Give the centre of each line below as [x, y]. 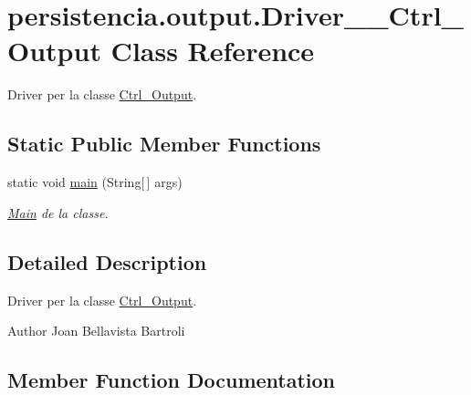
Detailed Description [107, 261]
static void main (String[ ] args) [95, 182]
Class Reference [213, 51]
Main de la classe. [58, 212]
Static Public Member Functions [164, 144]
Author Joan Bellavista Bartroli [96, 331]
